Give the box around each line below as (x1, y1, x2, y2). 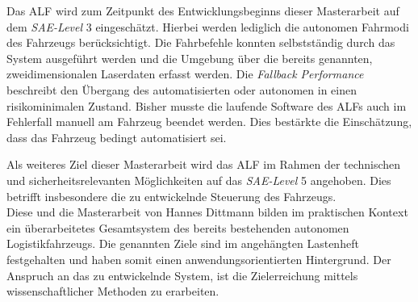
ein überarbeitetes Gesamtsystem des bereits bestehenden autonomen (6, 219, 349, 236)
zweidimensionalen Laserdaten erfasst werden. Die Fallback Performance (6, 65, 364, 82)
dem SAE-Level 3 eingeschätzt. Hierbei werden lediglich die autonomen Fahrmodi (6, 18, 409, 35)
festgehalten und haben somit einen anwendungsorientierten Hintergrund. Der (6, 250, 391, 267)
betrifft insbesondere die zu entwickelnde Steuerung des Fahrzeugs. (6, 187, 336, 204)
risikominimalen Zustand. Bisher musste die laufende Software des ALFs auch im (6, 97, 407, 114)
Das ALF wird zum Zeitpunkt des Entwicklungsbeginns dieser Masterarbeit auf (6, 2, 399, 19)
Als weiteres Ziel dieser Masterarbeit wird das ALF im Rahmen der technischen (6, 156, 401, 173)
